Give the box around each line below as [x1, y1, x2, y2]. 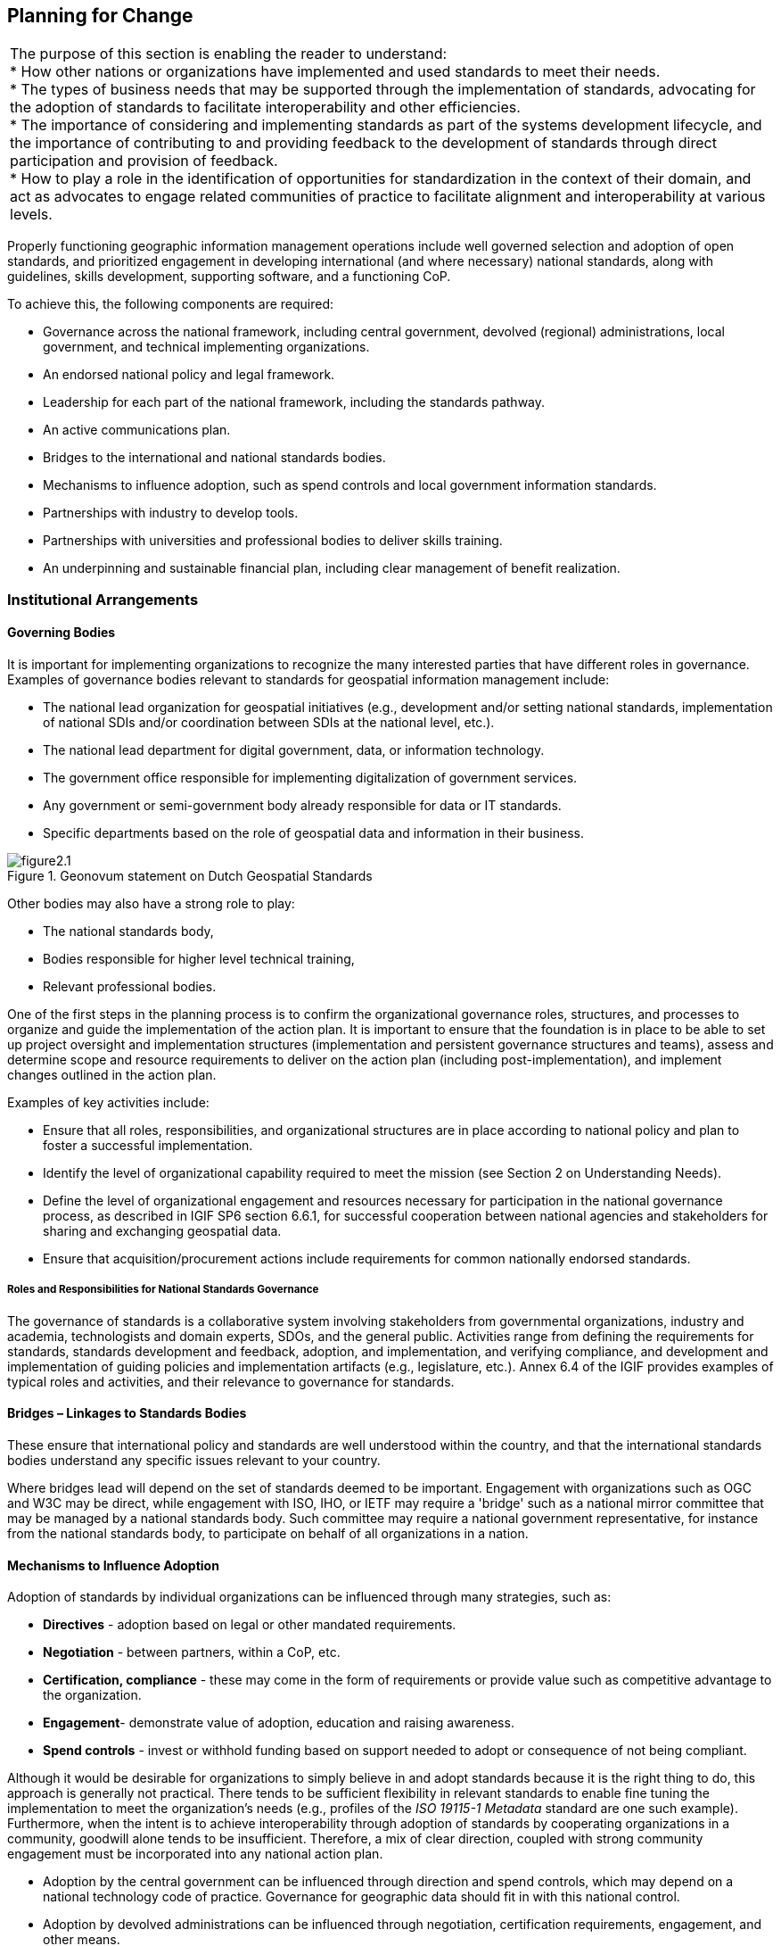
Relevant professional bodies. [43, 979, 217, 995]
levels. [10, 205, 53, 224]
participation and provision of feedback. [10, 152, 278, 170]
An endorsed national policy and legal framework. [43, 367, 335, 383]
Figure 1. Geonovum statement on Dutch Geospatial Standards [7, 868, 373, 884]
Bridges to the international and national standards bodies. [43, 450, 386, 466]
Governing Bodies [7, 625, 116, 641]
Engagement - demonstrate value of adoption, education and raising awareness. [43, 1715, 514, 1731]
